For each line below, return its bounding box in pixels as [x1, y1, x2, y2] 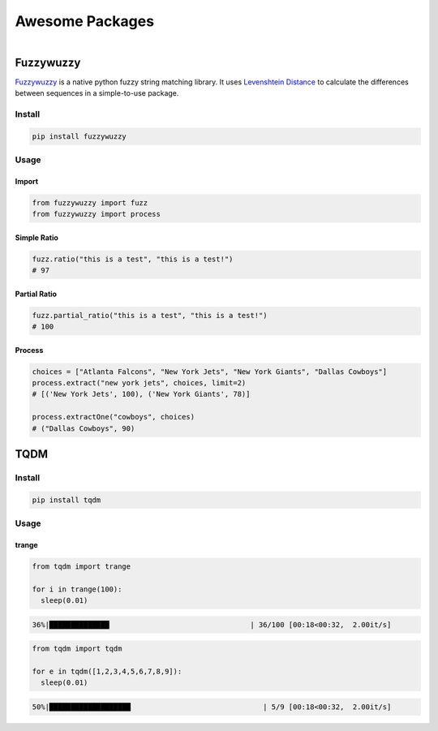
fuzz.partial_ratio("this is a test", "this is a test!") [32, 311, 268, 320]
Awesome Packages [15, 12, 154, 30]
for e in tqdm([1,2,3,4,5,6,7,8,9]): [32, 666, 182, 676]
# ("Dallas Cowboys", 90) [32, 424, 135, 433]
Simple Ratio [15, 232, 58, 243]
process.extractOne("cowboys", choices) [32, 412, 195, 422]
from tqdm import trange [32, 561, 131, 571]
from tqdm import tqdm [32, 644, 122, 653]
